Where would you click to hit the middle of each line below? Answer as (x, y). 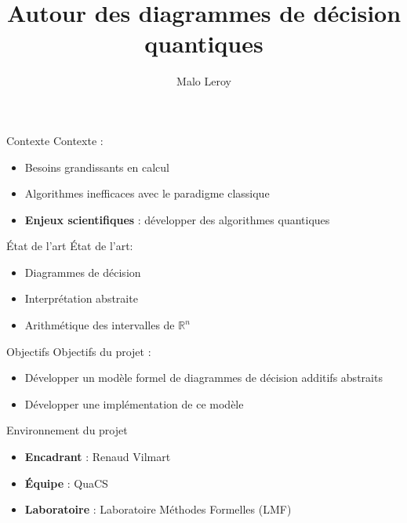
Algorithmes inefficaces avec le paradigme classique (147, 193)
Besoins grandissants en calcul (97, 167)
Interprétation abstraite (81, 298)
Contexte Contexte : (55, 140)
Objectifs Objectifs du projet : (79, 351)
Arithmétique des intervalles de (100, 325)
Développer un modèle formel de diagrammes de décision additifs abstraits (203, 378)
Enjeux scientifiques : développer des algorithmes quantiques (177, 219)
